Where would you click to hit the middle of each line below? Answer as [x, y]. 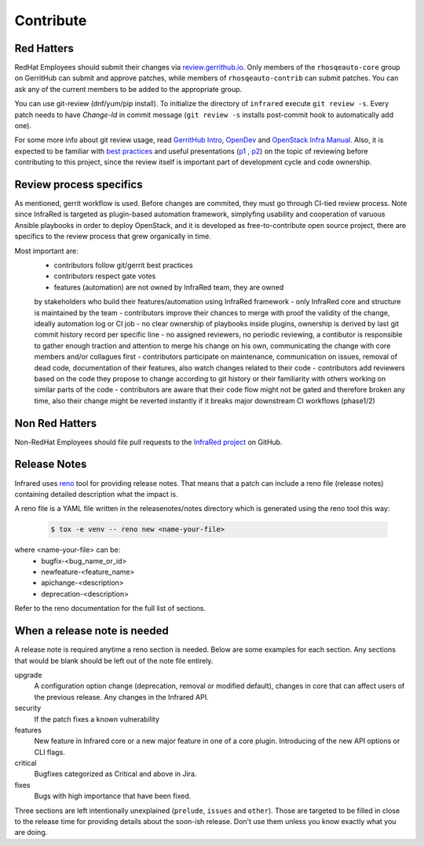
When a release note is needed [91, 631]
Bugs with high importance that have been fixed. [113, 796]
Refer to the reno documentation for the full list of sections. [110, 609]
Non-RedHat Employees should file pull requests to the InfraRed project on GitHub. [148, 442]
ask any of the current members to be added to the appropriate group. [128, 89]
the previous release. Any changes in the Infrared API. [122, 697]
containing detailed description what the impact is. [96, 494]
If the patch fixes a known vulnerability [97, 719]
